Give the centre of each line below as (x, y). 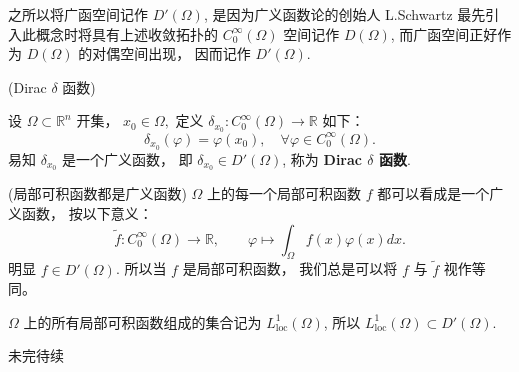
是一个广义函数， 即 (127, 158)
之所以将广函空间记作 (78, 14)
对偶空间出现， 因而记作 (171, 53)
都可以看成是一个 (433, 193)
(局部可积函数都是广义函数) (97, 193)
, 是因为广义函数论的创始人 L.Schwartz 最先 (344, 14)
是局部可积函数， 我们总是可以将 (290, 268)
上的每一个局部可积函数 (284, 193)
